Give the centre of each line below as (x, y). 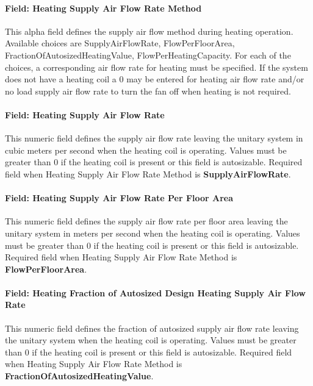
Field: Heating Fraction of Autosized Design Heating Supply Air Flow (155, 292)
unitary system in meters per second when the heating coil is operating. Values (153, 233)
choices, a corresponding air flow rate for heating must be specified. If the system (156, 67)
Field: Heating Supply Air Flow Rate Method (103, 8)
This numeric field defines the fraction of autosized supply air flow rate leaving (152, 328)
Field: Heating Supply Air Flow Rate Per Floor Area (119, 198)
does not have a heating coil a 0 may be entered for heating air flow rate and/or (155, 79)
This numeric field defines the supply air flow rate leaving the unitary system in (154, 138)
